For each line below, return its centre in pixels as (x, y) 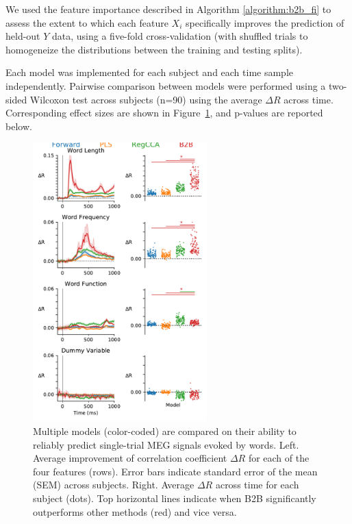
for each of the (279, 458)
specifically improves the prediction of (265, 22)
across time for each (257, 485)
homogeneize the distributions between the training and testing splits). (154, 49)
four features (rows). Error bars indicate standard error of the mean (175, 471)
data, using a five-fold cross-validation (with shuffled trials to (180, 36)
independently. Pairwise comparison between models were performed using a (166, 85)
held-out (23, 36)
